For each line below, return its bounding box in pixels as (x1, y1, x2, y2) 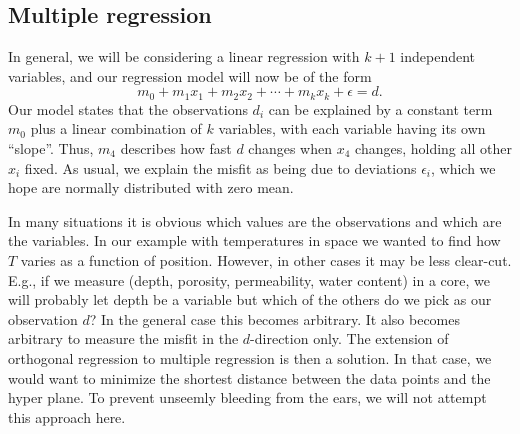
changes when (248, 138, 333, 159)
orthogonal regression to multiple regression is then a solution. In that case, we (8, 347, 492, 368)
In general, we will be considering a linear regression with (8, 46, 360, 67)
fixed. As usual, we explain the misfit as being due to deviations (24, 157, 417, 178)
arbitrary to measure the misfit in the (8, 328, 239, 349)
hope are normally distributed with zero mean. (8, 177, 294, 198)
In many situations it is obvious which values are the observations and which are (8, 210, 502, 231)
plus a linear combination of (30, 118, 202, 139)
